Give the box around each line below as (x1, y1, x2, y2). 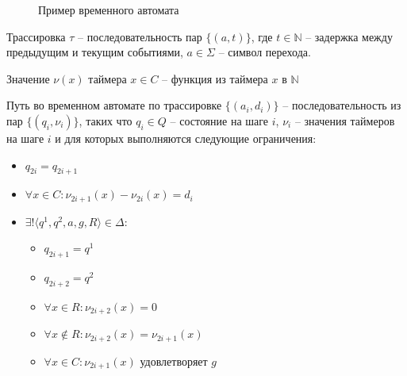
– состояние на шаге (170, 112, 269, 129)
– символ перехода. (218, 44, 311, 60)
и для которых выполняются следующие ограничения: (55, 129, 317, 146)
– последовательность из (282, 97, 401, 113)
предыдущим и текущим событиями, (6, 44, 183, 60)
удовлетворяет (140, 352, 208, 369)
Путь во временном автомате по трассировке (6, 97, 222, 113)
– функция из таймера (162, 70, 268, 86)
